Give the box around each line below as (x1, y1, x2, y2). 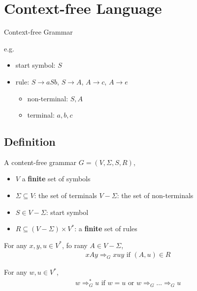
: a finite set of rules (74, 223, 137, 234)
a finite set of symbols (22, 173, 91, 184)
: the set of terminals (34, 190, 97, 201)
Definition (4, 134, 56, 149)
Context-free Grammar (4, 27, 73, 37)
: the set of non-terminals (117, 190, 194, 201)
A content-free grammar (4, 157, 77, 167)
